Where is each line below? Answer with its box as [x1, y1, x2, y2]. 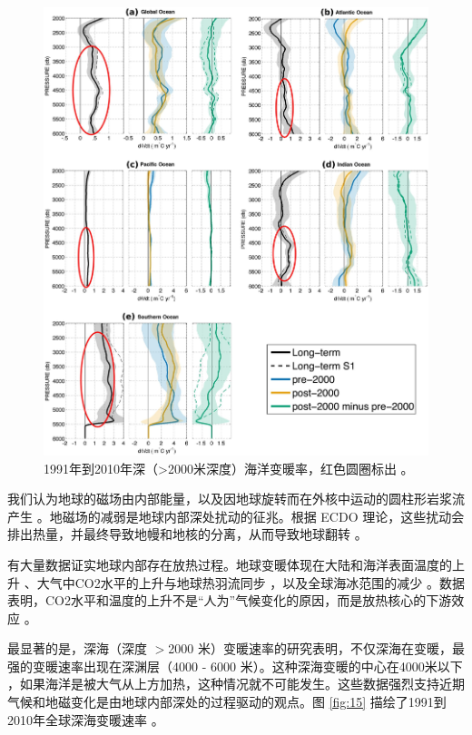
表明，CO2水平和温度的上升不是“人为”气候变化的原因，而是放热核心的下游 [7, 591, 452, 610]
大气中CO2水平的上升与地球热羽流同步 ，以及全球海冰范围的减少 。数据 [36, 573, 466, 592]
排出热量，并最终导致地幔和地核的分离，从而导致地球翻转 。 [7, 524, 368, 544]
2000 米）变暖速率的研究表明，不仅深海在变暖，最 [168, 639, 465, 658]
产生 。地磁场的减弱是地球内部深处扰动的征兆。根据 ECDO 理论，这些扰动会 [7, 506, 465, 525]
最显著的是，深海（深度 [7, 639, 147, 658]
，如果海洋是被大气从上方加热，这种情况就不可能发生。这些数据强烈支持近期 [7, 674, 465, 693]
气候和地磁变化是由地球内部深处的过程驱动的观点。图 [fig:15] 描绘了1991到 [7, 692, 447, 711]
